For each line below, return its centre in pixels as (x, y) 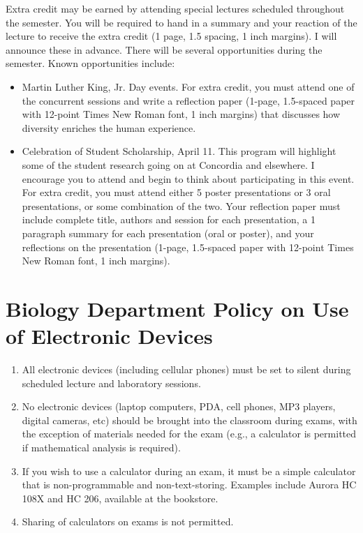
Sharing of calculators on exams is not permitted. (128, 521)
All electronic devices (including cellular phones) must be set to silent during (186, 369)
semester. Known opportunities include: (90, 63)
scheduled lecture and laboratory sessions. (111, 383)
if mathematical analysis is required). (101, 447)
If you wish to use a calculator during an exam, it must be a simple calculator (189, 471)
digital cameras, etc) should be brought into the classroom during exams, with (190, 420)
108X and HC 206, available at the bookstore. (120, 498)
